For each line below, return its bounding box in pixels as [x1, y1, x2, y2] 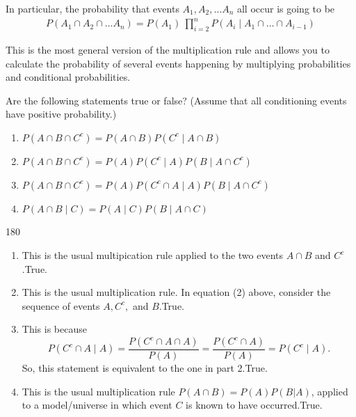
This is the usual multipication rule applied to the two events [22, 248, 284, 262]
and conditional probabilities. [6, 70, 131, 84]
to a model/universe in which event [22, 398, 172, 412]
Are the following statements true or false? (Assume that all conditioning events [6, 93, 347, 107]
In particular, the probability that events [6, 1, 179, 15]
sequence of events [22, 298, 100, 313]
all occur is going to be [236, 1, 335, 15]
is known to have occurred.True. [186, 398, 323, 412]
